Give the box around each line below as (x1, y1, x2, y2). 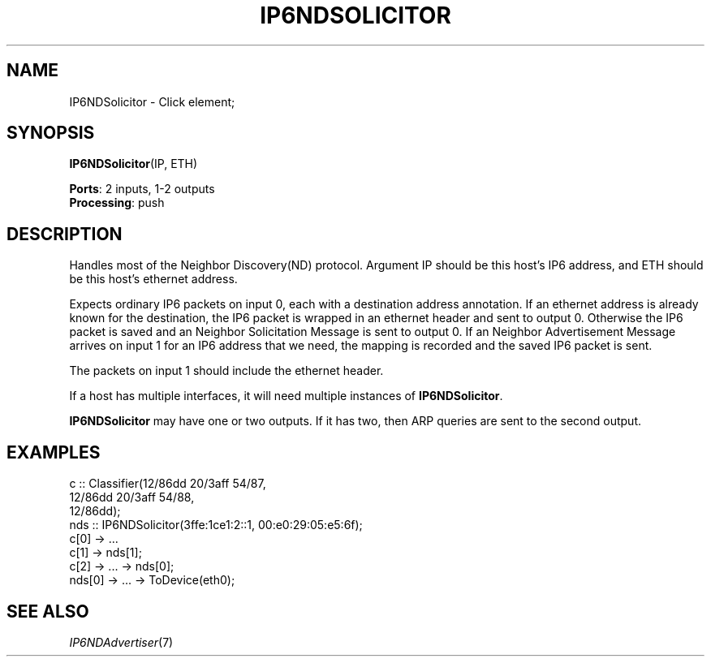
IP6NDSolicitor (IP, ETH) (69, 157, 198, 171)
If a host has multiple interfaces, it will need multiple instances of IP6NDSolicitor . (69, 389, 503, 403)
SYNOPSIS (6, 123, 95, 144)
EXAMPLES (6, 441, 101, 463)
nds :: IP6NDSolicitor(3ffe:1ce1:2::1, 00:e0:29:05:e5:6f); (69, 518, 363, 532)
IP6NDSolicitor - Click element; (69, 94, 235, 109)
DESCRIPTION (6, 223, 123, 244)
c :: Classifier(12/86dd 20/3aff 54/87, (69, 476, 266, 491)
